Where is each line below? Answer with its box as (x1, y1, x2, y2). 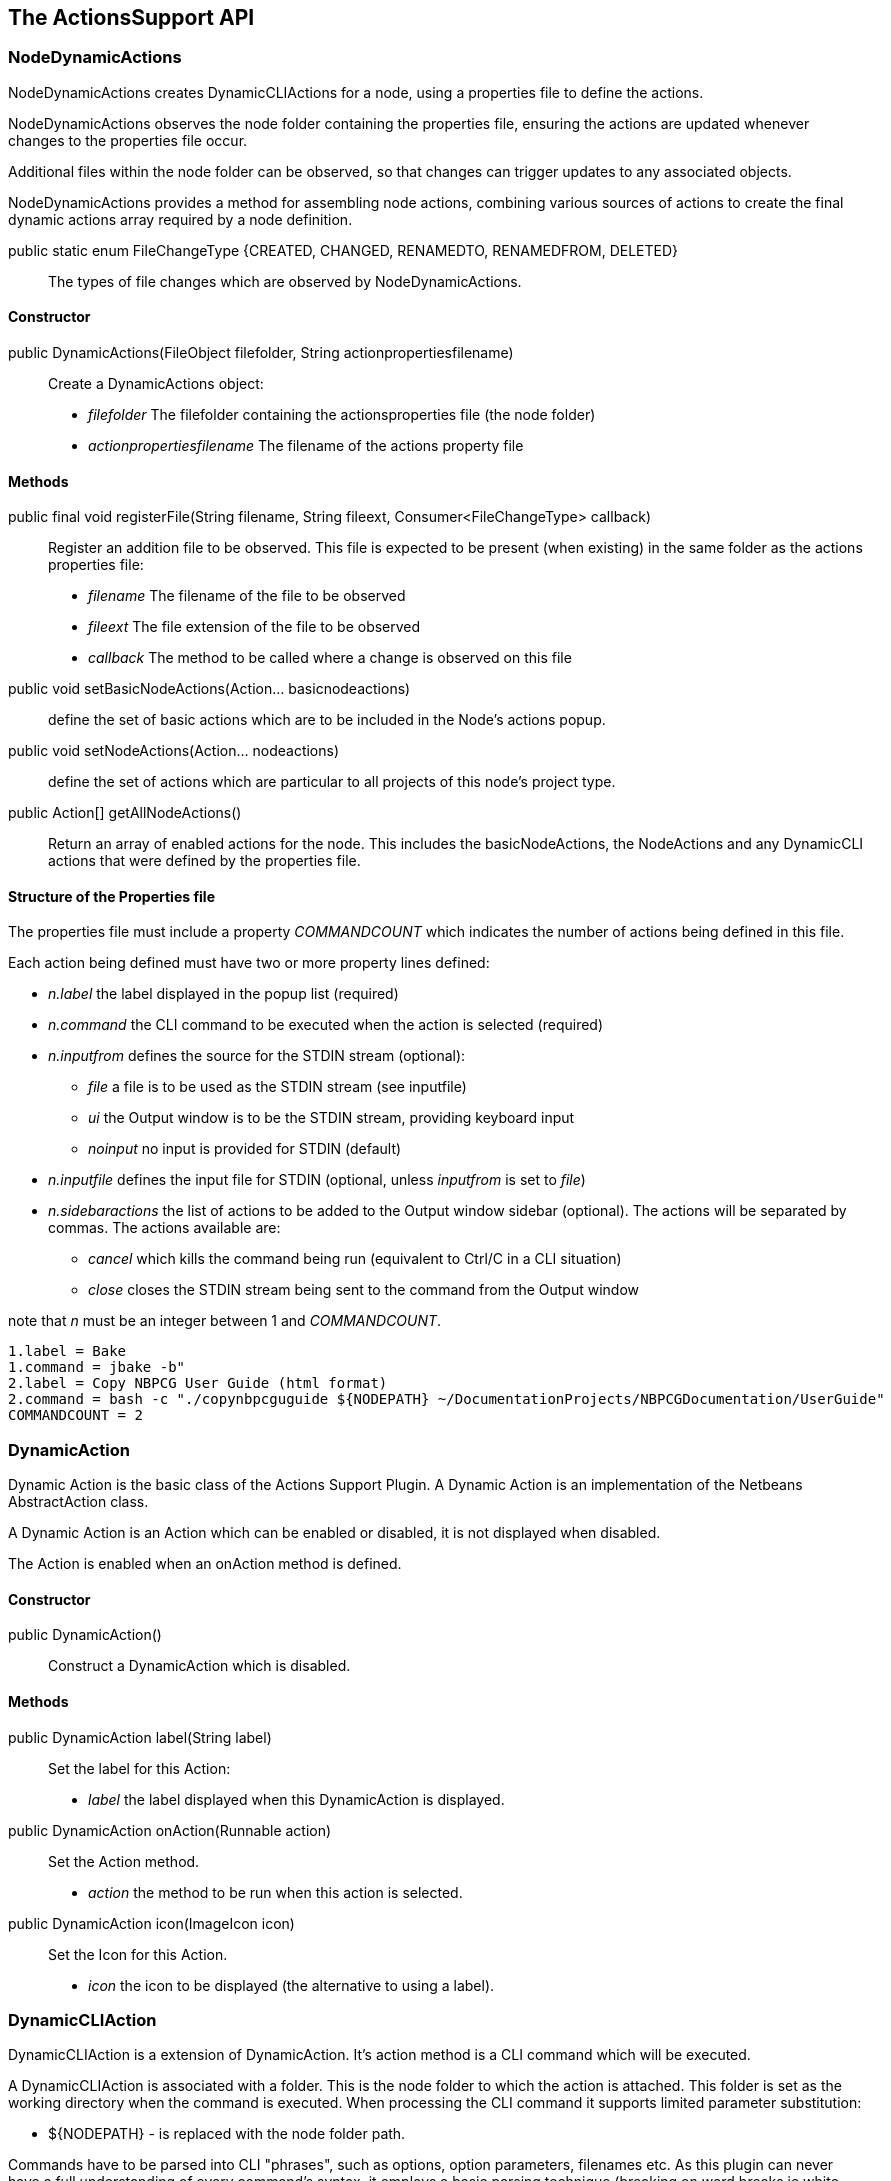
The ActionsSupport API (8, 5, 255, 30)
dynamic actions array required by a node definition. (8, 210, 353, 228)
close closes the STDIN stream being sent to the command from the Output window (88, 1281, 640, 1299)
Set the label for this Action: (48, 1759, 231, 1777)
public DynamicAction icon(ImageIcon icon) (8, 1914, 295, 1932)
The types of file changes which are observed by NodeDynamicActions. (48, 272, 522, 290)
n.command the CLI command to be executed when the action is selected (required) (48, 1016, 604, 1034)
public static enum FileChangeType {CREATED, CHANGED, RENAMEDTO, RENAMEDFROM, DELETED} (8, 241, 679, 259)
